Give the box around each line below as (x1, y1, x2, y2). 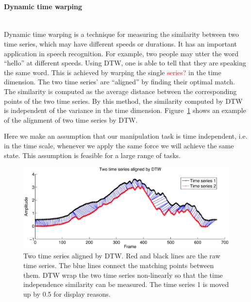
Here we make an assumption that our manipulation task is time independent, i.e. (4, 131, 248, 141)
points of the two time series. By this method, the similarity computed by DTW (4, 95, 243, 106)
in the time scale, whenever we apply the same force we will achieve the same (4, 140, 234, 150)
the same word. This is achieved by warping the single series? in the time (4, 67, 221, 77)
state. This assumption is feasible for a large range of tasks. (4, 150, 181, 160)
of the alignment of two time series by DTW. (4, 114, 138, 125)
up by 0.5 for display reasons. (23, 288, 111, 299)
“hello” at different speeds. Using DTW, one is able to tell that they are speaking (4, 58, 246, 68)
